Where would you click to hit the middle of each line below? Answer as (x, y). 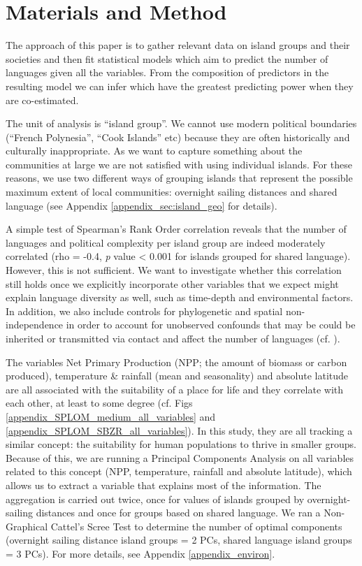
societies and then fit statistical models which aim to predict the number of (167, 58)
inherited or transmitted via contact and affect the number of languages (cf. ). (173, 338)
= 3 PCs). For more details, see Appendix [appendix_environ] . (140, 553)
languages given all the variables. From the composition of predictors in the (167, 72)
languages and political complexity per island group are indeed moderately (166, 242)
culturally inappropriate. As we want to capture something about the (154, 151)
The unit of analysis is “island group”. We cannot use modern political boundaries (181, 123)
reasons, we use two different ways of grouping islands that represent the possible (179, 178)
